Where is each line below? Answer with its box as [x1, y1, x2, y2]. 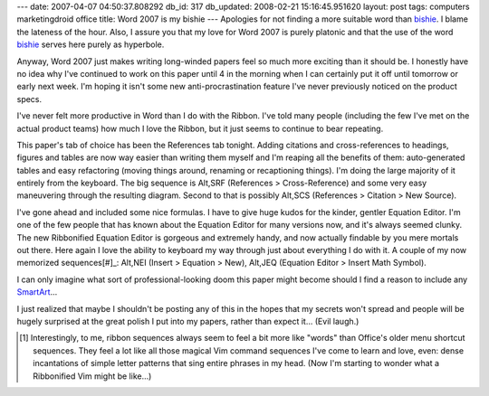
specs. [16, 93, 43, 104]
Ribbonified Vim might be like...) [33, 371, 152, 382]
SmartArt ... [16, 287, 58, 297]
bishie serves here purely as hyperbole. [16, 39, 165, 50]
